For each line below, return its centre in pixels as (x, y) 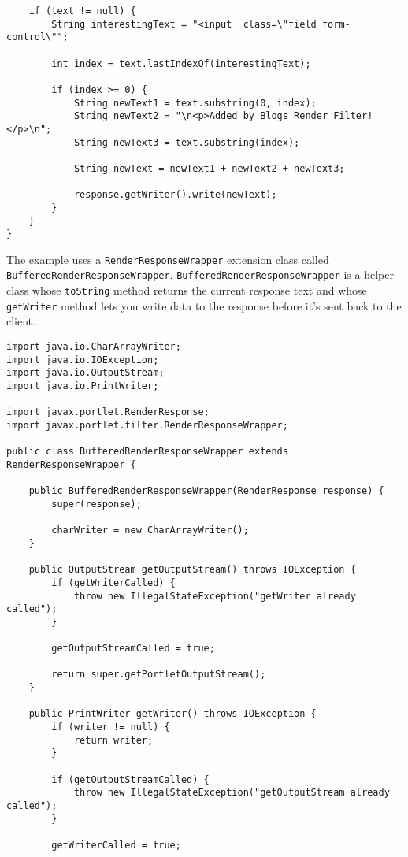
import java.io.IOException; (83, 360)
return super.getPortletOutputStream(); (159, 675)
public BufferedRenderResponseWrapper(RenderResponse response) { (206, 491)
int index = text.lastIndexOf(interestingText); (181, 63)
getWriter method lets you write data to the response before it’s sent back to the (204, 305)
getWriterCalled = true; (116, 845)
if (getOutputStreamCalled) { (130, 779)
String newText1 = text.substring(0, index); (195, 103)
